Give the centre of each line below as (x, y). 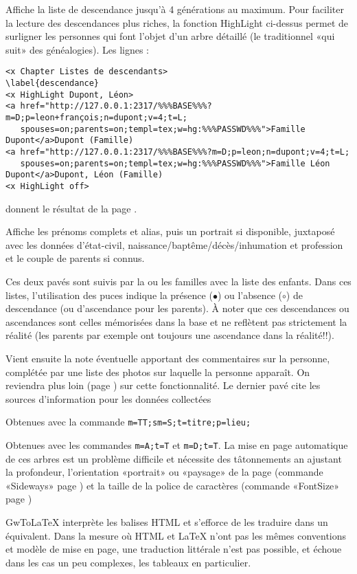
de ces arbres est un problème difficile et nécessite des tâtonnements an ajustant (174, 458)
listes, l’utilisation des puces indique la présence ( (109, 295)
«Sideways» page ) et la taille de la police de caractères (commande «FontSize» (173, 485)
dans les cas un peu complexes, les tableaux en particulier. (128, 562)
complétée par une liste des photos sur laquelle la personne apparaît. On (158, 372)
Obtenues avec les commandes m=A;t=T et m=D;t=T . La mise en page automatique (177, 444)
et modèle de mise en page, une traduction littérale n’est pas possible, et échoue (174, 549)
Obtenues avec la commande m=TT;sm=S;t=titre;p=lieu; (128, 422)
